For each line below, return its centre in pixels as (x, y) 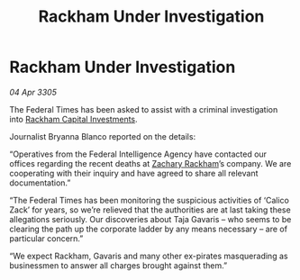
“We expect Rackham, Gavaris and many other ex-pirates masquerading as (149, 256)
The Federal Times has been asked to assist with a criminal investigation (144, 109)
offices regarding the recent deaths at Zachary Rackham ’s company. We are (150, 163)
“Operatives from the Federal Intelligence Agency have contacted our (138, 154)
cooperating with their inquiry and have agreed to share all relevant (134, 173)
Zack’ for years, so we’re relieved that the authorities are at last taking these (150, 210)
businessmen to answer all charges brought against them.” (118, 265)
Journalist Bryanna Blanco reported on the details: (103, 136)
